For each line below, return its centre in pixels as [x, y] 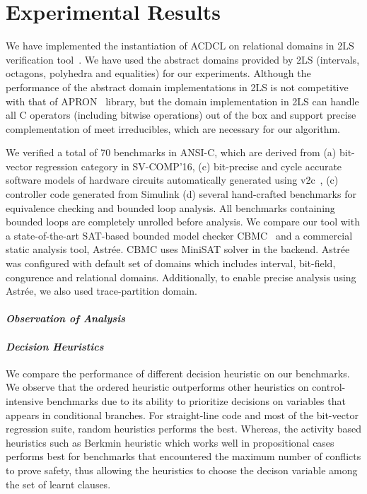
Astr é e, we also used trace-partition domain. [102, 291]
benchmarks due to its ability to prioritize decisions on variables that [196, 400]
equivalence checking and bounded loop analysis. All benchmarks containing [170, 207]
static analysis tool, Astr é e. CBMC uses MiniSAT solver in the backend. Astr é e [178, 249]
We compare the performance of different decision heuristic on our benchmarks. [178, 373]
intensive [25, 400]
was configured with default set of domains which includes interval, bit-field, [171, 263]
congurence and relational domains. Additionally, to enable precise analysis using [181, 277]
